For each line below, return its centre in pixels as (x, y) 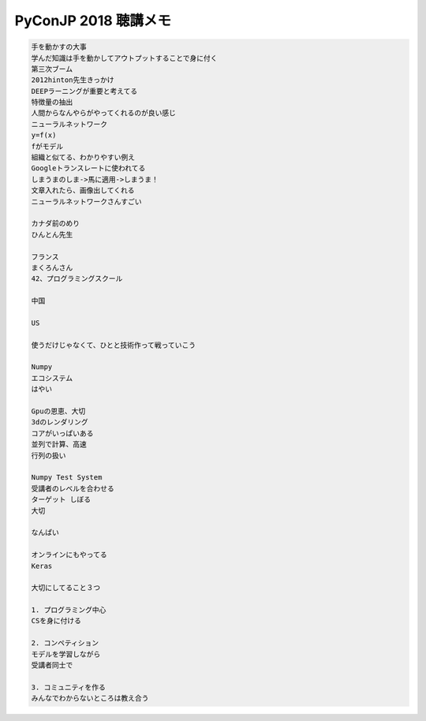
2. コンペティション (65, 643)
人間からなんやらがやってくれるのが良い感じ (104, 113)
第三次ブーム (52, 69)
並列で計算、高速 (59, 445)
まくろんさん (52, 267)
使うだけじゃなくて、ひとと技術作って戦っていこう (114, 345)
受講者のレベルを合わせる (73, 488)
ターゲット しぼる (61, 500)
